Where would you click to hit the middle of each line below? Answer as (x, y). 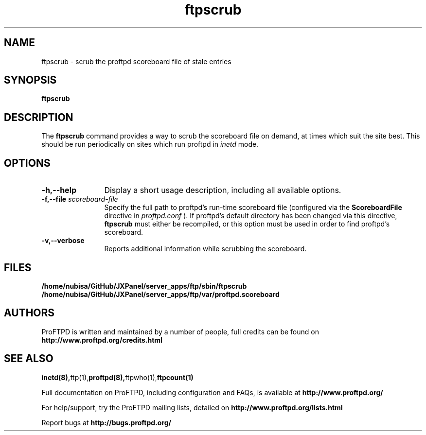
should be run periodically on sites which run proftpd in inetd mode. (150, 144)
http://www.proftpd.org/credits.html (102, 340)
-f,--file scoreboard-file (80, 199)
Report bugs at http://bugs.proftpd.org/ (106, 422)
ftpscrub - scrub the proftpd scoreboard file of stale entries (136, 61)
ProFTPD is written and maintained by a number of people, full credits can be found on (180, 331)
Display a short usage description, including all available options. (223, 190)
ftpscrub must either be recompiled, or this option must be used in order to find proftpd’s (247, 224)
